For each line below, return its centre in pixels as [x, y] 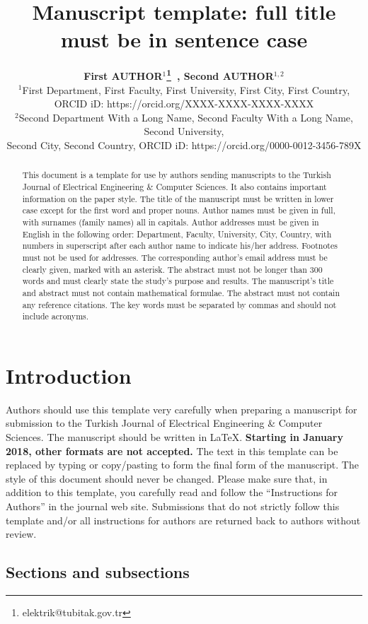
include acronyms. [56, 316]
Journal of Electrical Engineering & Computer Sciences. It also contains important [174, 186]
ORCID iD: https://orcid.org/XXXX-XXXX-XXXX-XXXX [184, 104]
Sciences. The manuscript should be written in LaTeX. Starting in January [174, 436]
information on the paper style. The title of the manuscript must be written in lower [178, 198]
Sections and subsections [98, 572]
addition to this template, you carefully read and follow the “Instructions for [172, 492]
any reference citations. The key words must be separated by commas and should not [179, 304]
